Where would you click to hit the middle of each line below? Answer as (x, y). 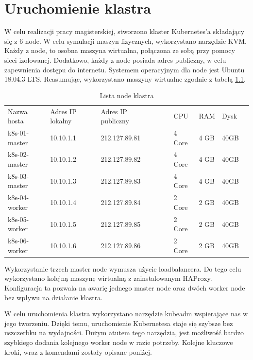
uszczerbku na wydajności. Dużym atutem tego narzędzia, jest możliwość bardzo (124, 333)
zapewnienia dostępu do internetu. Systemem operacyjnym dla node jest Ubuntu (125, 69)
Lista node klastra (127, 95)
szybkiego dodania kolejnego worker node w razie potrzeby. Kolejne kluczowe (119, 342)
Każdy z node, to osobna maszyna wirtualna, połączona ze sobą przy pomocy (120, 50)
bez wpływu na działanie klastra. (54, 297)
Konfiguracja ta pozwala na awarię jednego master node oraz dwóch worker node (125, 288)
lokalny (61, 121)
